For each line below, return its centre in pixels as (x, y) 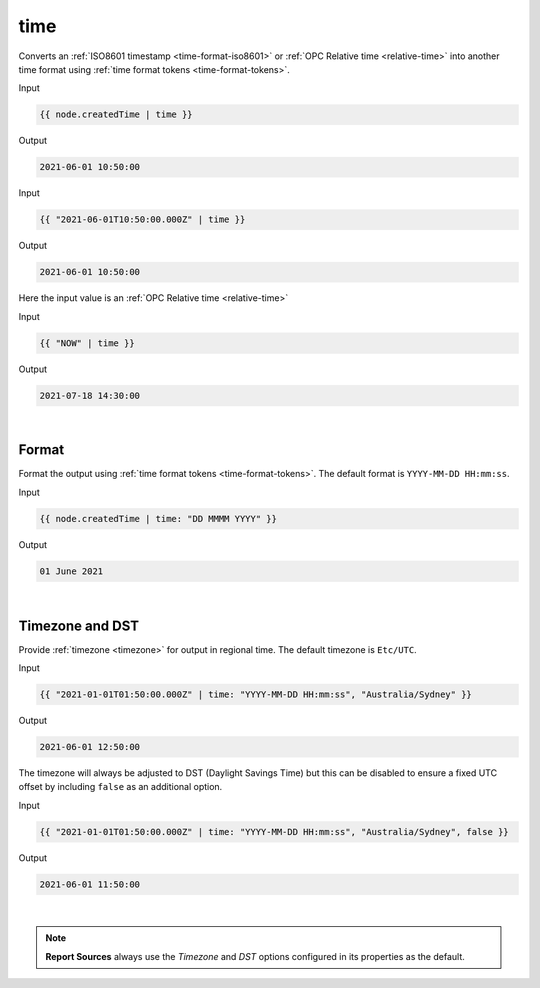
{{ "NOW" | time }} (87, 343)
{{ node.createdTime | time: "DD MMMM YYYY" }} (158, 518)
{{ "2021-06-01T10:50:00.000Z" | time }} (142, 219)
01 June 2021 (71, 571)
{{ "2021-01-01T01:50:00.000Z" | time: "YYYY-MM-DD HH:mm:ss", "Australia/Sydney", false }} (274, 831)
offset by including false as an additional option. (120, 787)
